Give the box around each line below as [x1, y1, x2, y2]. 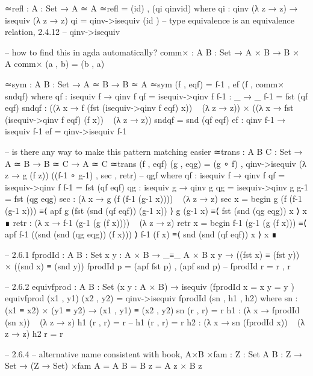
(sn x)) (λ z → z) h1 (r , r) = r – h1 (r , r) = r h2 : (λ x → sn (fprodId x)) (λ [5, 315, 305, 328]
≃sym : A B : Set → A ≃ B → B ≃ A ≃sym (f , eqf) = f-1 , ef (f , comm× [5, 77, 285, 90]
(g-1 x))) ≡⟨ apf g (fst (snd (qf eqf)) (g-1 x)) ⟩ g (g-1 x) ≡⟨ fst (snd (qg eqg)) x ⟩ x [5, 204, 307, 216]
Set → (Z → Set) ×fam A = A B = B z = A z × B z [5, 359, 202, 372]
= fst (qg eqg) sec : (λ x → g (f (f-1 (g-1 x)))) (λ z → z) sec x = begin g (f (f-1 [5, 192, 302, 205]
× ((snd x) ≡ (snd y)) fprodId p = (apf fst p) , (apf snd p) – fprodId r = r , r [5, 260, 291, 272]
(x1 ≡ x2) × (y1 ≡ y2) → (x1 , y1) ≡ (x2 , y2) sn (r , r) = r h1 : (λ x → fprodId [5, 304, 300, 316]
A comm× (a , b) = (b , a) [5, 57, 105, 70]
